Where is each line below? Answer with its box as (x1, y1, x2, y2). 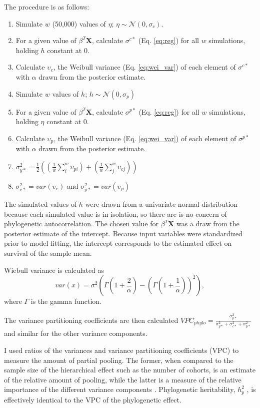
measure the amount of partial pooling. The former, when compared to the (4, 354, 233, 365)
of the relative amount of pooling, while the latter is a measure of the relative (4, 374, 241, 384)
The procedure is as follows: (4, 2, 89, 12)
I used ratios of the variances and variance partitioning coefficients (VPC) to (4, 345, 239, 355)
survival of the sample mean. (4, 247, 92, 258)
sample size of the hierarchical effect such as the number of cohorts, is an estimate (4, 364, 256, 375)
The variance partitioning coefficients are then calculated (4, 314, 178, 325)
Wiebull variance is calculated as (4, 264, 104, 275)
